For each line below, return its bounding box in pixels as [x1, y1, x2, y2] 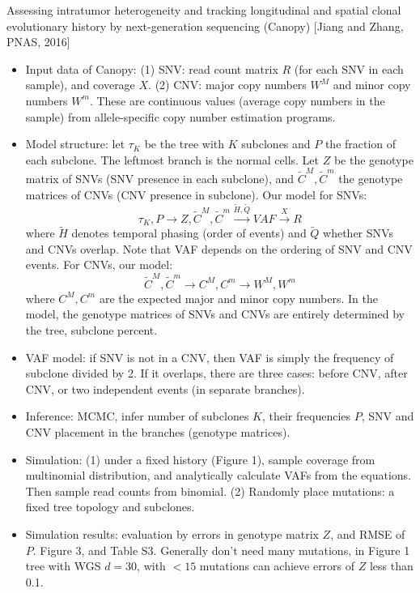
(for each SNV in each [294, 60, 404, 77]
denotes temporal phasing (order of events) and [71, 224, 307, 241]
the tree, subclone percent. [25, 321, 158, 338]
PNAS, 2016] [6, 33, 70, 50]
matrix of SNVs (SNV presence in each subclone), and [25, 170, 295, 187]
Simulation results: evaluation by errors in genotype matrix [25, 525, 319, 542]
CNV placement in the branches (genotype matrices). [25, 423, 291, 440]
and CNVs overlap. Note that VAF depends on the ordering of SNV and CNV [25, 240, 413, 257]
